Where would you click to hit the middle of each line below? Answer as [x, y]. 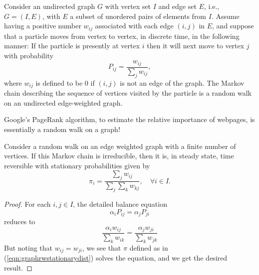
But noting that [28, 247]
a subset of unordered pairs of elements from [138, 16]
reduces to [20, 221]
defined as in [149, 247]
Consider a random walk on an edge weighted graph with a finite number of [120, 146]
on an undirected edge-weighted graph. [63, 102]
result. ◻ [18, 267]
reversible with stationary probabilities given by [77, 165]
